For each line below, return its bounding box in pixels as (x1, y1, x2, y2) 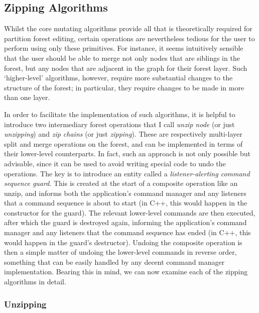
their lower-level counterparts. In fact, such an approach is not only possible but (4, 148, 250, 159)
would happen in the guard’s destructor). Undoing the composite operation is (4, 237, 242, 247)
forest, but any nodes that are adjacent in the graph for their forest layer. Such (4, 62, 247, 73)
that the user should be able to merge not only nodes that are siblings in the (4, 52, 240, 63)
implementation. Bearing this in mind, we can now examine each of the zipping (4, 266, 248, 277)
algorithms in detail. (4, 276, 66, 287)
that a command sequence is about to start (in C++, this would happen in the (4, 197, 247, 208)
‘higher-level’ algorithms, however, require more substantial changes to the (4, 72, 233, 83)
